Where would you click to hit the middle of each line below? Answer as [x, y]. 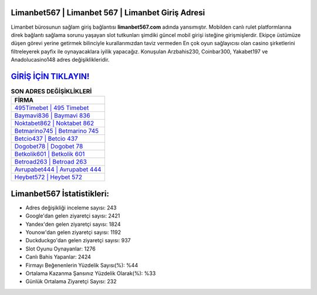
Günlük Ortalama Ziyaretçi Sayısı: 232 [71, 282]
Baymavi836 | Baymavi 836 [52, 116]
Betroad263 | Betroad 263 [51, 162]
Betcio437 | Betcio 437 [46, 139]
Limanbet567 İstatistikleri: [60, 194]
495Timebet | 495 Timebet [52, 108]
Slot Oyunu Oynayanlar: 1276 [61, 249]
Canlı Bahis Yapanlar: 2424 [58, 257]
